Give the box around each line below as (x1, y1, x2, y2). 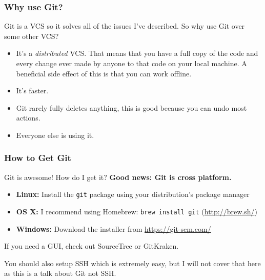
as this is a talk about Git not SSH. (4, 268, 116, 278)
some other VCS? (4, 30, 59, 41)
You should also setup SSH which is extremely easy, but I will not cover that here (4, 257, 261, 268)
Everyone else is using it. (16, 129, 94, 140)
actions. (16, 112, 40, 123)
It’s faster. (16, 85, 49, 96)
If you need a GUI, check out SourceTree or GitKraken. (4, 241, 179, 251)
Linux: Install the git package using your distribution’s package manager (16, 189, 250, 199)
